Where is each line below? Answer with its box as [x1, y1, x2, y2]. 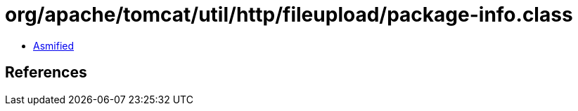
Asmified [33, 39, 75, 52]
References [5, 64, 87, 82]
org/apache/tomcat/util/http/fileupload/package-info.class [5, 3, 573, 27]
